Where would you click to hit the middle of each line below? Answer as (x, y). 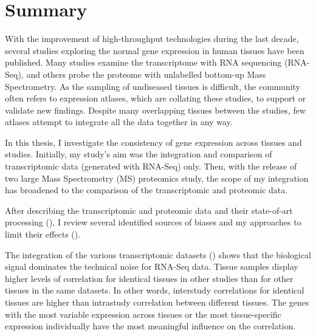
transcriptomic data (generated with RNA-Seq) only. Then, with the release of (151, 166)
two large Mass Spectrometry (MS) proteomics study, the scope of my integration (157, 178)
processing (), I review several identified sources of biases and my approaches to (153, 222)
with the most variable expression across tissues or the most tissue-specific (143, 314)
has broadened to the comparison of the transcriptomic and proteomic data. (146, 190)
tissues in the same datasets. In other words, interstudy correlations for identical (155, 290)
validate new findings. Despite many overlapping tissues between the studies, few (156, 110)
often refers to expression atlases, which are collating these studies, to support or (156, 98)
